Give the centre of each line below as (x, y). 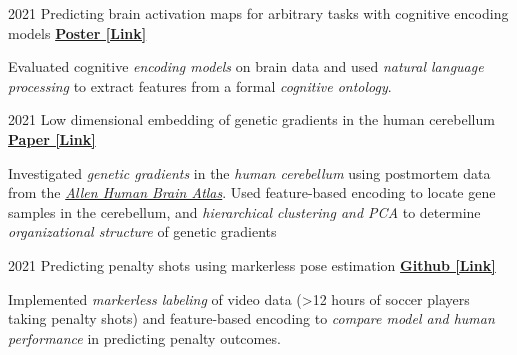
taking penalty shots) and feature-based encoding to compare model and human (251, 318)
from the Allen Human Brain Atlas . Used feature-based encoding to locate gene (252, 192)
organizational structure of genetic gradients (142, 231)
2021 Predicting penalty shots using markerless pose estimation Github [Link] (252, 264)
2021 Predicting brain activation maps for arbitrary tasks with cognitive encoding (258, 13)
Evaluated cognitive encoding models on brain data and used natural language (246, 66)
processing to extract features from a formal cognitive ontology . (200, 85)
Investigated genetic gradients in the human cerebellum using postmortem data (249, 172)
